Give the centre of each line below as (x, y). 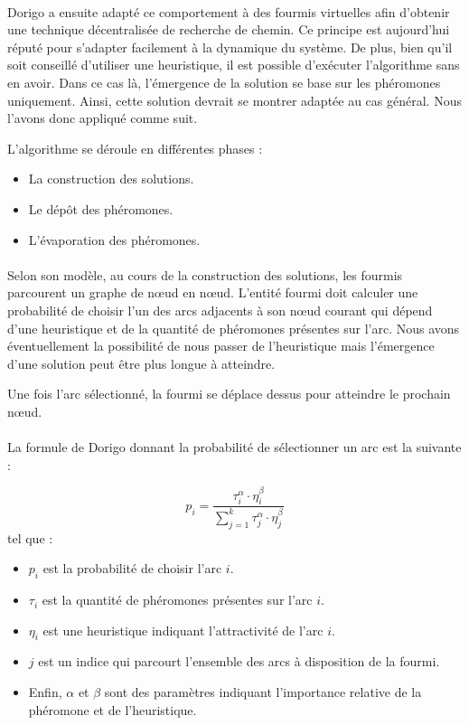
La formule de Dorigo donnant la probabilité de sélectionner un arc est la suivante (234, 447)
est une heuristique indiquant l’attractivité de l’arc (183, 630)
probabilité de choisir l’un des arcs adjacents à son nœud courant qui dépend (220, 310)
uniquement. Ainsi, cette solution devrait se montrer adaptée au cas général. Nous (234, 100)
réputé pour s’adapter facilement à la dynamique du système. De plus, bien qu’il (230, 47)
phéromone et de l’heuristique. (113, 709)
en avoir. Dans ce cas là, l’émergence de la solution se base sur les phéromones (224, 82)
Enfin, (45, 692)
